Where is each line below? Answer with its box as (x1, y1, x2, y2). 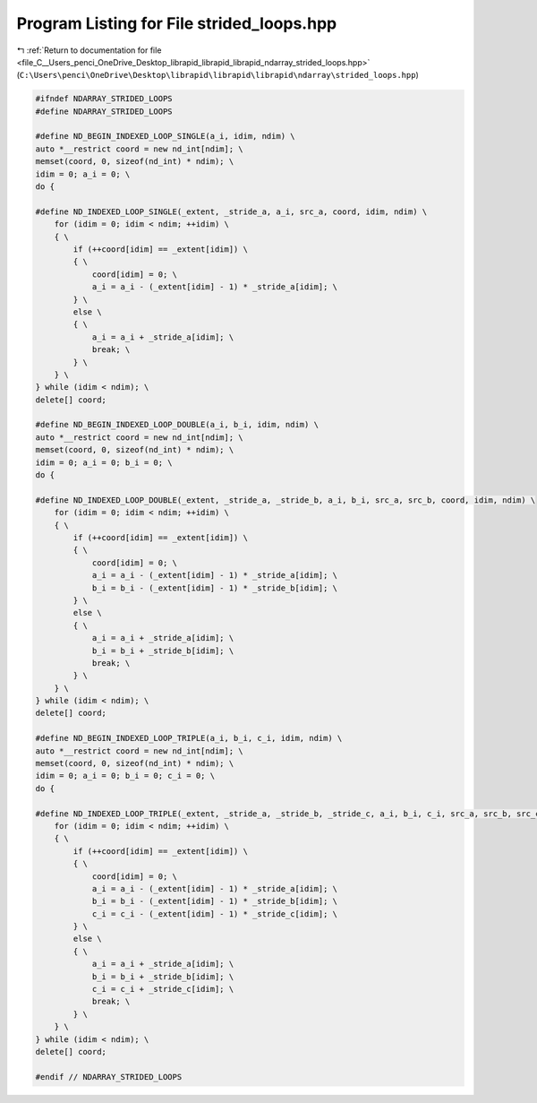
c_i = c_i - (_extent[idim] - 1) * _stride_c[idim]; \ (91, 909, 338, 918)
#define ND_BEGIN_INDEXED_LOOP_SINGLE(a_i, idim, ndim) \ (35, 131, 295, 142)
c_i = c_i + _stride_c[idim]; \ (91, 984, 234, 995)
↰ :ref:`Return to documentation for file (16, 45, 162, 56)
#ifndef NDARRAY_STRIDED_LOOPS (35, 94, 174, 104)
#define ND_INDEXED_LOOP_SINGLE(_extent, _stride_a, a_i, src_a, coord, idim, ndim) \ (35, 206, 428, 217)
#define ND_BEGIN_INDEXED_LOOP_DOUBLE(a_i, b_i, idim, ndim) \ (35, 419, 320, 430)
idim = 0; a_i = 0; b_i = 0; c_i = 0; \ (35, 771, 215, 781)
